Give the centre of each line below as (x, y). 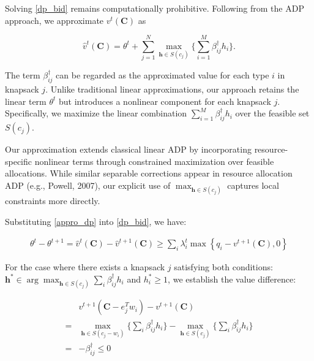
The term (23, 75)
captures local (253, 185)
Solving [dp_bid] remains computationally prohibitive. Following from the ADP (155, 8)
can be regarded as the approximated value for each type (163, 75)
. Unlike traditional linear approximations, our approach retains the (172, 89)
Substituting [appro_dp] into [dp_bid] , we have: (96, 221)
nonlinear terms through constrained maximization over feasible (154, 161)
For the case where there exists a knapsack (85, 267)
